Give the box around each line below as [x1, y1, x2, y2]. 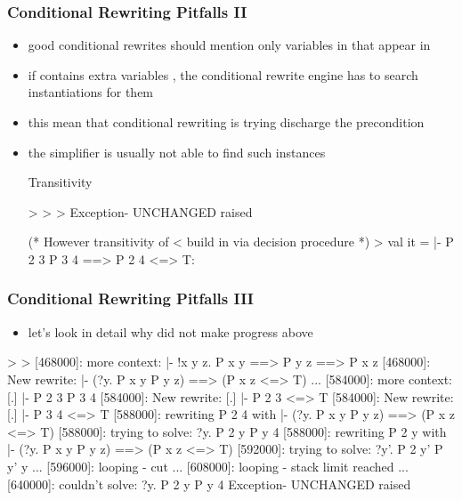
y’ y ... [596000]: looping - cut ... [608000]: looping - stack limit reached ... [7, 456, 409, 475]
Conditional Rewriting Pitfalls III [7, 287, 254, 310]
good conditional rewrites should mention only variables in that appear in [28, 36, 431, 54]
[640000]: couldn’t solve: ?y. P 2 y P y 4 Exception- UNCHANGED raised [7, 474, 411, 493]
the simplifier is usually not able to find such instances [28, 142, 326, 161]
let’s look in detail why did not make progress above [28, 322, 313, 341]
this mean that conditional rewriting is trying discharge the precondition [28, 113, 425, 131]
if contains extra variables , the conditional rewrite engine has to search [28, 65, 418, 84]
